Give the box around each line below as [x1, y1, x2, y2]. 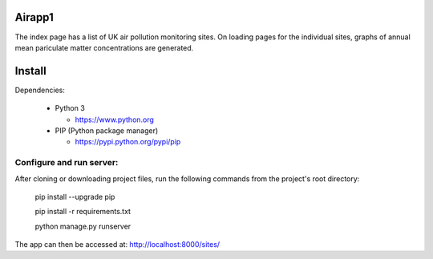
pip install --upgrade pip [34, 192, 115, 201]
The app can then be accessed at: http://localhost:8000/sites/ [14, 240, 221, 249]
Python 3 [55, 103, 86, 113]
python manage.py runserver [34, 221, 132, 231]
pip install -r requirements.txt [34, 207, 132, 217]
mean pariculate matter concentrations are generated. [14, 42, 194, 52]
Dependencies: [14, 85, 66, 95]
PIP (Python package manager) [55, 125, 159, 136]
